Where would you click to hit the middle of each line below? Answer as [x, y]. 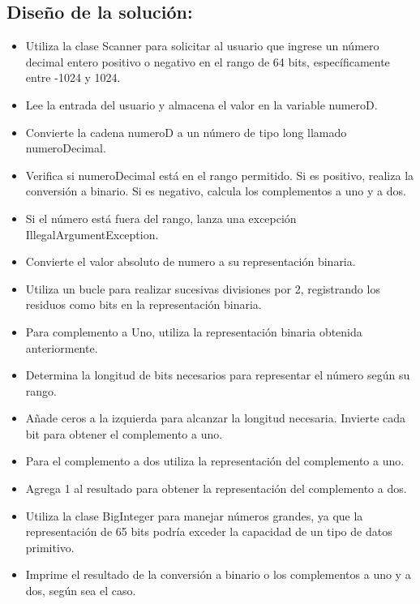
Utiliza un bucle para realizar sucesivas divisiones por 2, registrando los [203, 288]
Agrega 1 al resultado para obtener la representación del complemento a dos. [216, 488]
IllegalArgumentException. [92, 234]
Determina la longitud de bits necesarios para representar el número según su [218, 375]
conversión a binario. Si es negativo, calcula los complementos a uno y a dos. [216, 191]
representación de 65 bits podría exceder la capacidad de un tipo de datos [209, 531]
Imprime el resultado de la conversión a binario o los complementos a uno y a [218, 574]
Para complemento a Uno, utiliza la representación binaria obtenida [194, 331]
